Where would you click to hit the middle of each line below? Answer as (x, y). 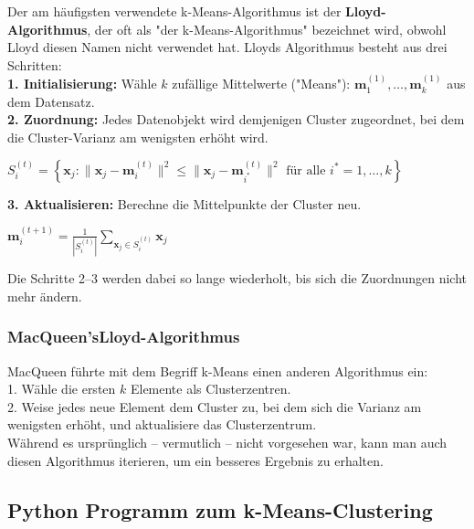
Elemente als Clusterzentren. (211, 389)
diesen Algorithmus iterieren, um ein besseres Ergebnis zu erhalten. (195, 460)
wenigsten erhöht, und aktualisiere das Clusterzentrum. (162, 424)
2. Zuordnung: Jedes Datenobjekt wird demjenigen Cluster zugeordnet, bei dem (236, 119)
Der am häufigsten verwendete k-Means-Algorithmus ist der (174, 11)
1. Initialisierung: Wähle (82, 84)
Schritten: (35, 64)
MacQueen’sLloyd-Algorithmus (124, 337)
